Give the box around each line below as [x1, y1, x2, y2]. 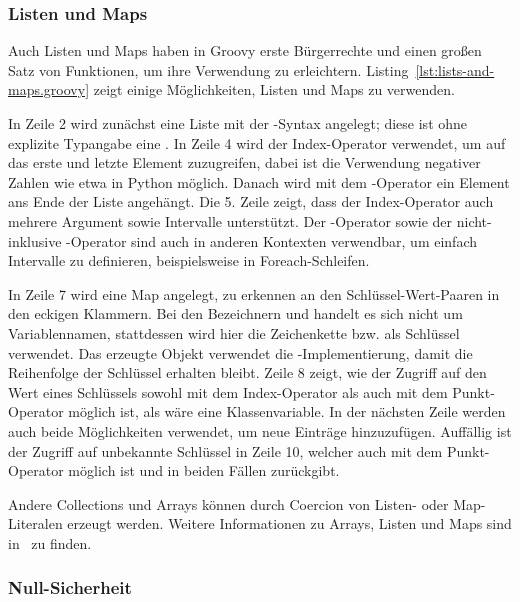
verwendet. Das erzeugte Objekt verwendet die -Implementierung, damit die [8, 342, 473, 363]
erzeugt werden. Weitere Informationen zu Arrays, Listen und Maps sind [67, 513, 512, 534]
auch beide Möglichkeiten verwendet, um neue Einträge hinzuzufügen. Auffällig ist [8, 420, 512, 441]
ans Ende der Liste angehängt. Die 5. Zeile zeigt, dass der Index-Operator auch [8, 191, 494, 212]
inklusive [8, 230, 62, 251]
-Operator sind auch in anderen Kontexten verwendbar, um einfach [66, 230, 477, 251]
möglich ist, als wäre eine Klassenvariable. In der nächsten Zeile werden [68, 401, 506, 422]
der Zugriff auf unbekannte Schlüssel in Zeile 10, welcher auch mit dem [8, 440, 443, 461]
